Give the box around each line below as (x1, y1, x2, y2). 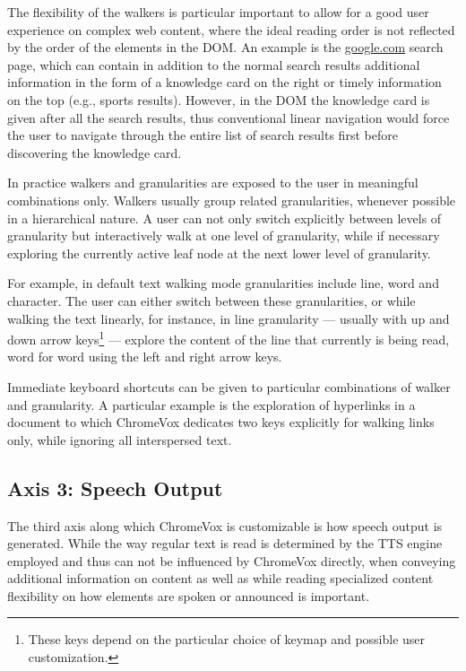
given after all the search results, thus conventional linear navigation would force (7, 108, 450, 126)
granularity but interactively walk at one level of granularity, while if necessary (7, 226, 440, 245)
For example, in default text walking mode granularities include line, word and (7, 274, 439, 292)
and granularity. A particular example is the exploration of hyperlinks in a (7, 395, 416, 414)
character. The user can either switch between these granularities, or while (7, 291, 416, 309)
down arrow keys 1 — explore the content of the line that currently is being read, (7, 327, 450, 348)
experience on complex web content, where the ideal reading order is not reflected (7, 20, 455, 39)
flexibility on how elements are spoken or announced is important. (7, 586, 370, 605)
